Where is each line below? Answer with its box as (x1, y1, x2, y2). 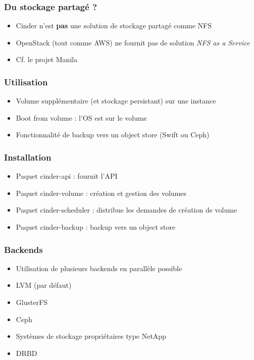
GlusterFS (16, 297, 48, 307)
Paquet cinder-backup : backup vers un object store (16, 222, 176, 232)
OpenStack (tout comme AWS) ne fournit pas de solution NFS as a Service (16, 37, 250, 47)
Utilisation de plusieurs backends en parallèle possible (16, 263, 182, 273)
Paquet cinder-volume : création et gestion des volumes (16, 187, 187, 198)
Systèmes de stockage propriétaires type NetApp (16, 331, 166, 341)
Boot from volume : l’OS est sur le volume (16, 112, 147, 123)
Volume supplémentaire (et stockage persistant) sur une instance (16, 95, 216, 106)
